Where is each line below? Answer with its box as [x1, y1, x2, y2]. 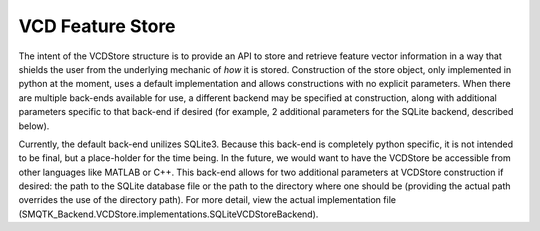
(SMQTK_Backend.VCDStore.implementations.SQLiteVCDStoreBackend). [18, 208, 319, 220]
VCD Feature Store [18, 15, 176, 37]
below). [18, 120, 50, 132]
